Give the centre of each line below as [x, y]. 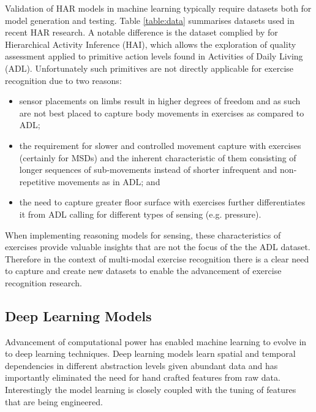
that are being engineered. [54, 401]
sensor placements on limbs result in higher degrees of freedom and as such [160, 101]
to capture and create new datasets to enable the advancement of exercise [143, 271]
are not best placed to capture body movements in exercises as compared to [162, 113]
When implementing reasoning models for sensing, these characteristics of [143, 235]
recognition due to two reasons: [63, 80]
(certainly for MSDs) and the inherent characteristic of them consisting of [158, 157]
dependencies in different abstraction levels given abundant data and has [141, 365]
